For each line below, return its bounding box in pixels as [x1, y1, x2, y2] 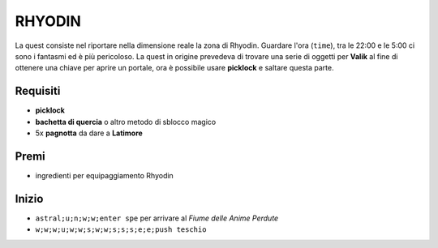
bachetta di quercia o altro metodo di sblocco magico [35, 117, 217, 126]
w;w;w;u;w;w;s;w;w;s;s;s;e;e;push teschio [35, 225, 207, 234]
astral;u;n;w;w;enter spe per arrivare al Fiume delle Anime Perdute [35, 213, 279, 223]
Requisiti [15, 84, 61, 98]
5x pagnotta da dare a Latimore [35, 128, 144, 138]
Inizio [15, 191, 44, 206]
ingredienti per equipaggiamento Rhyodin [35, 170, 174, 180]
